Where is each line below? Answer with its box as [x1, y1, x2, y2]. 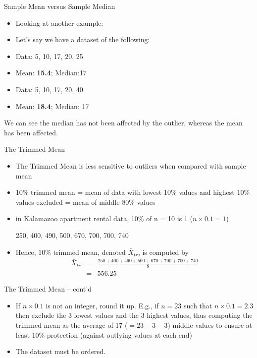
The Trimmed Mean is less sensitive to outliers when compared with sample [15, 160, 246, 171]
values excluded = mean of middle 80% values [15, 196, 155, 207]
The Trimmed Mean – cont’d [4, 284, 92, 294]
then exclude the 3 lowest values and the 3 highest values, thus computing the [15, 310, 253, 320]
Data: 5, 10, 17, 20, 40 [15, 84, 83, 94]
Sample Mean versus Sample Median [4, 1, 115, 11]
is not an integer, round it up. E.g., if [46, 300, 159, 310]
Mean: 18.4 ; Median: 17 [15, 101, 89, 111]
